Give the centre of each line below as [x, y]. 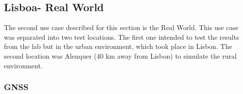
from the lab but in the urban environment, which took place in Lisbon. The [118, 46]
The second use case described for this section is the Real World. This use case [121, 27]
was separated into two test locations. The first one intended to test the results [121, 37]
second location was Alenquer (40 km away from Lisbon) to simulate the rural [120, 55]
